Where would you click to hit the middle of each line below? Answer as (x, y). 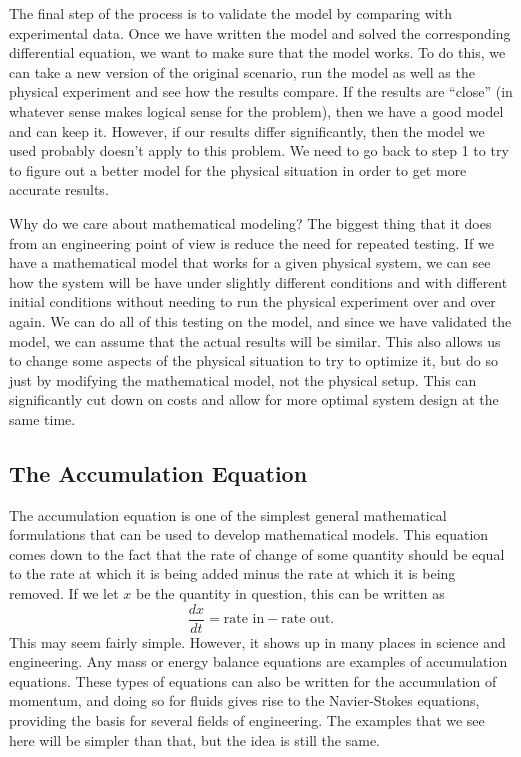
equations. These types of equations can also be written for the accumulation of (253, 680)
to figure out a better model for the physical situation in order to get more (238, 169)
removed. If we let (64, 593)
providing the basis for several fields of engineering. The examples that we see (247, 720)
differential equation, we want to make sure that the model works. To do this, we (257, 52)
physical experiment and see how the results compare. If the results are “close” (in (261, 91)
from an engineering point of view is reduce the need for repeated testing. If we (251, 242)
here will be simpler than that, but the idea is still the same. (194, 739)
